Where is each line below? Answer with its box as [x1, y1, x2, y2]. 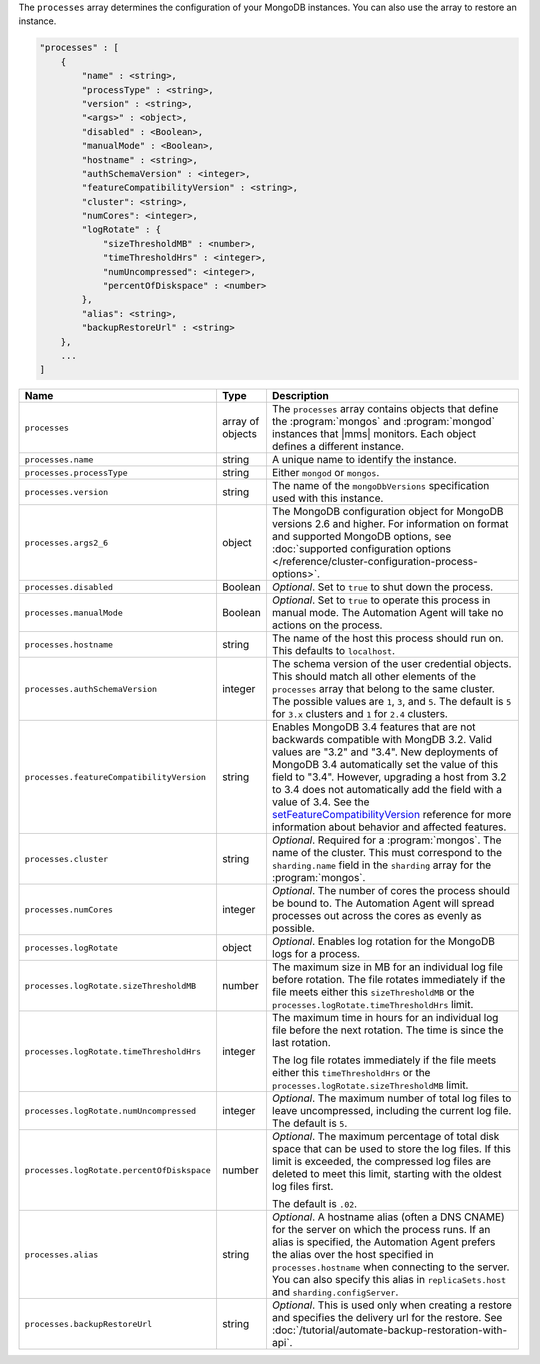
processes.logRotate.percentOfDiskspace [24, 1165, 212, 1175]
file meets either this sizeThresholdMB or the [271, 985, 475, 999]
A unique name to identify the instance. [271, 453, 457, 467]
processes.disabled [24, 581, 114, 592]
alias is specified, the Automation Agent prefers [271, 1235, 496, 1249]
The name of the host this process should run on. [271, 631, 504, 645]
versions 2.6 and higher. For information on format [271, 517, 509, 531]
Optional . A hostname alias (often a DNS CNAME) [271, 1210, 505, 1224]
